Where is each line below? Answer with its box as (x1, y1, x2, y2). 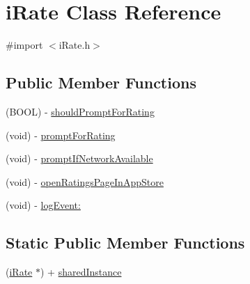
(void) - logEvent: (6, 198, 81, 212)
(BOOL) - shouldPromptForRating (6, 104, 155, 118)
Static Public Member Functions (6, 232, 245, 253)
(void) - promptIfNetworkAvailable (6, 151, 153, 166)
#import (6, 38, 43, 52)
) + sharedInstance (40, 265, 122, 279)
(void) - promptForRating (6, 127, 116, 142)
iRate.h (58, 38, 91, 52)
